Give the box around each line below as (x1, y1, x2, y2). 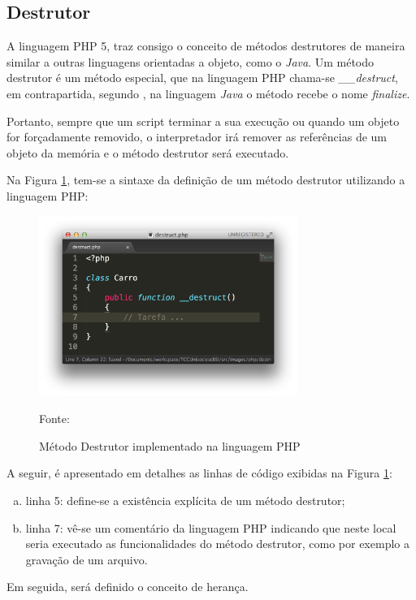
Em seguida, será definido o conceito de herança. (6, 578, 249, 595)
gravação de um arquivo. (25, 550, 148, 568)
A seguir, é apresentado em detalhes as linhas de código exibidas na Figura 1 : (6, 464, 392, 481)
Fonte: (39, 410, 70, 427)
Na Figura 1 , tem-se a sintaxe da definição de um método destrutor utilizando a (6, 171, 405, 188)
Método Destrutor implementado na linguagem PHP (39, 437, 301, 454)
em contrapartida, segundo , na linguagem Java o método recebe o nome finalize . (6, 84, 410, 101)
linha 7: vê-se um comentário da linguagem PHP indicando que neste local (25, 519, 396, 536)
